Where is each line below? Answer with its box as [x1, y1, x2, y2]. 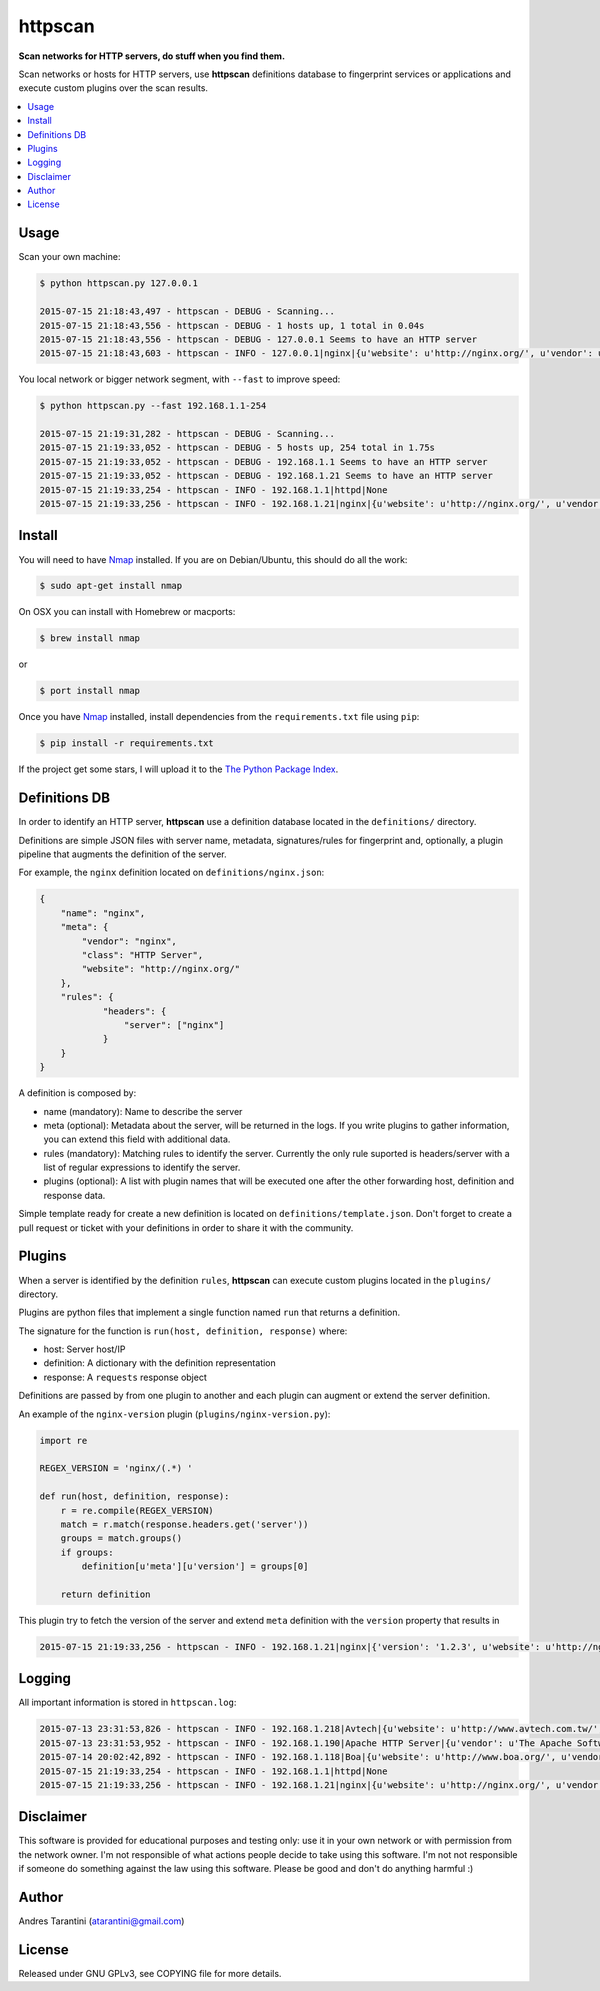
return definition [60, 1588, 151, 1600]
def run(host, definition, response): [39, 1491, 230, 1502]
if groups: [60, 1546, 114, 1558]
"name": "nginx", [60, 907, 146, 919]
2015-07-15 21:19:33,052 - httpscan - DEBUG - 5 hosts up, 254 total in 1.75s [39, 442, 435, 454]
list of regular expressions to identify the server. [43, 1161, 241, 1174]
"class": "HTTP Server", [81, 950, 204, 960]
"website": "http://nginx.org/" [81, 963, 240, 975]
